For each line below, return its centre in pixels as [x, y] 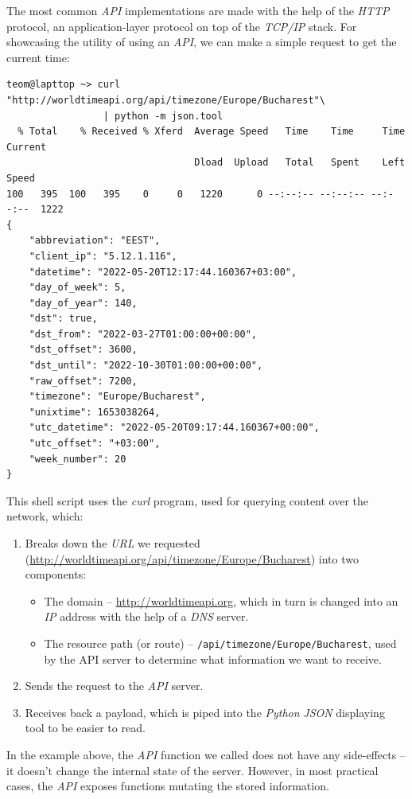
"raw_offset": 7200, [83, 381]
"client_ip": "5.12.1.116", [103, 256]
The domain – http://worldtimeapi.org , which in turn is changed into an [221, 600]
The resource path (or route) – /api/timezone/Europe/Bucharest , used [220, 643]
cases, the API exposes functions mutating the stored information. [168, 786]
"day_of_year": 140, [83, 303]
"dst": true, [63, 319]
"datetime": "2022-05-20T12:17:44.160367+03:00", [163, 272]
